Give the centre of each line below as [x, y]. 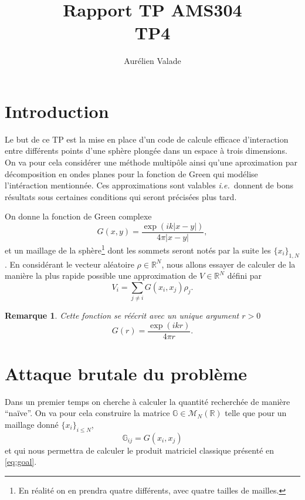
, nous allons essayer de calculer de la [228, 264]
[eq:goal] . [21, 462]
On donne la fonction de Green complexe [78, 216]
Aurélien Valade [152, 61]
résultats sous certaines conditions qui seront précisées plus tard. [121, 196]
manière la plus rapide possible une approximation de [101, 276]
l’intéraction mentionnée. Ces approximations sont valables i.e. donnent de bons [149, 185]
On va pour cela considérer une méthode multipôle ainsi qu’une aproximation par [151, 162]
